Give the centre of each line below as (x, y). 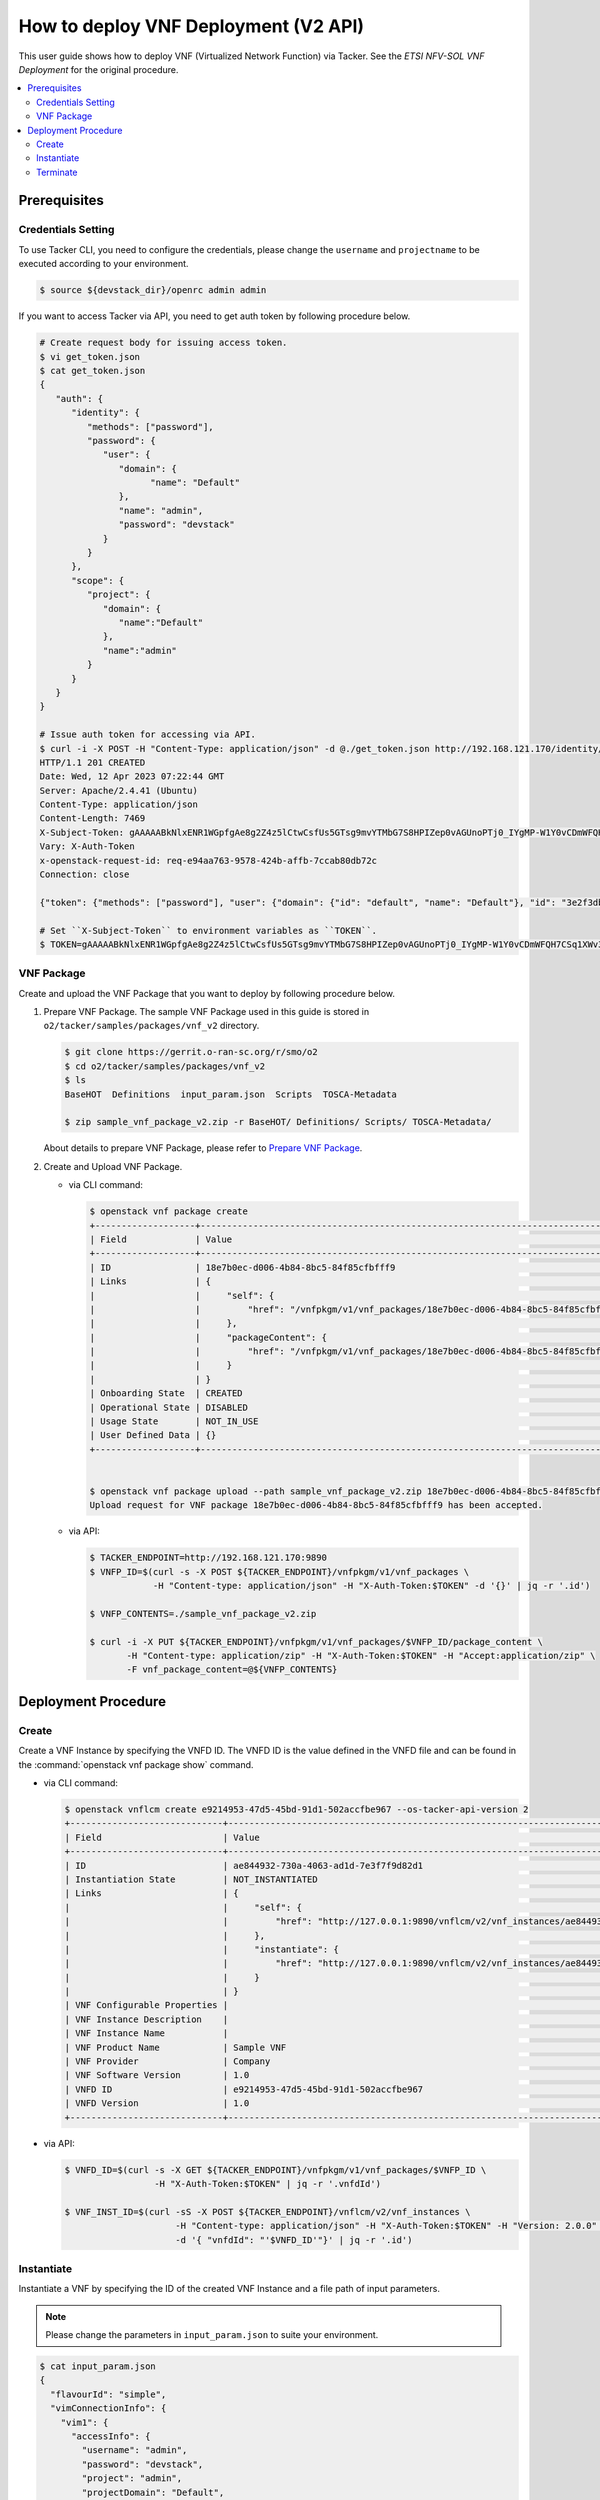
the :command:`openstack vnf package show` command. (136, 1764)
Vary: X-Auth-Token (87, 846)
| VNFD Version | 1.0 (157, 2103)
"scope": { (98, 580)
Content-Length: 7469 (92, 818)
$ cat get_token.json (92, 370)
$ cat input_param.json (98, 2366)
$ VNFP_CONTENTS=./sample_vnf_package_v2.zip (203, 1613)
